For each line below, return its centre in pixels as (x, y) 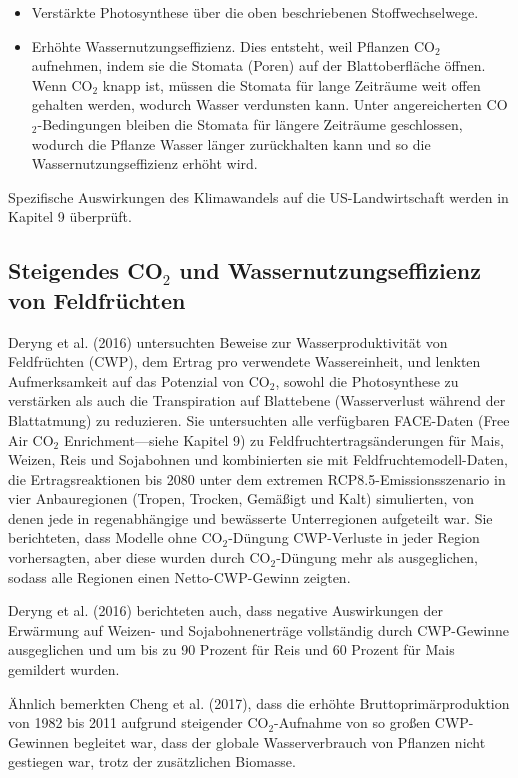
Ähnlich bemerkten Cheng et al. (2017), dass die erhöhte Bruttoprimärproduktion (259, 702)
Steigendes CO (85, 270)
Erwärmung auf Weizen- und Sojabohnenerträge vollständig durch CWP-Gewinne (258, 629)
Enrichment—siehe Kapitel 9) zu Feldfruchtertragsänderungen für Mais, (283, 439)
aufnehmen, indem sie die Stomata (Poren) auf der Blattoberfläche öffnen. (258, 65)
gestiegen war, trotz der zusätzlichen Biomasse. (152, 761)
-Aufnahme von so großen (352, 722)
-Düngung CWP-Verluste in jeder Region (354, 537)
